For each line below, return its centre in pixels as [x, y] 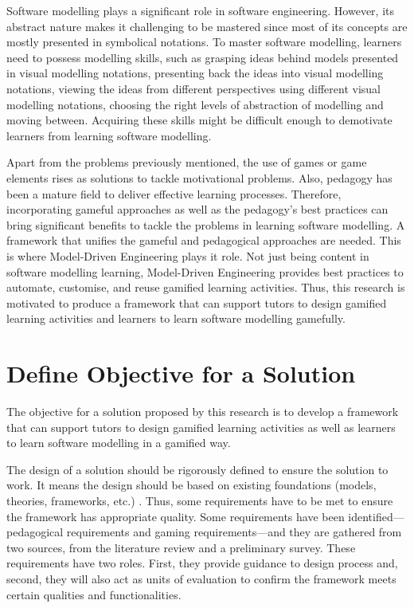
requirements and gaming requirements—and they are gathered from [234, 532]
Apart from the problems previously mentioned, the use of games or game [187, 162]
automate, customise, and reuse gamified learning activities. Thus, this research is [206, 287]
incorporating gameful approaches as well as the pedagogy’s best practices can [197, 209]
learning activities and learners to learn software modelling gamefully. [176, 318]
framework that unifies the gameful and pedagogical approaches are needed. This [204, 240]
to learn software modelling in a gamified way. [119, 443]
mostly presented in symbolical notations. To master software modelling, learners [204, 42]
